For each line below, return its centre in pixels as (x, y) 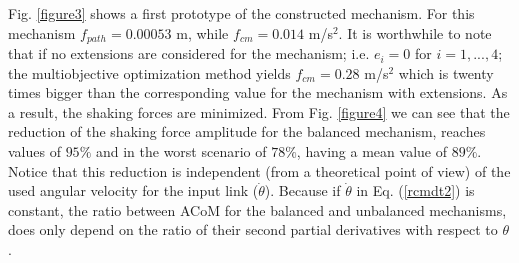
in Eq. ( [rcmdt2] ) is (415, 190)
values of (34, 151)
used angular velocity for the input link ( (133, 190)
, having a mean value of (371, 151)
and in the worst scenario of (181, 151)
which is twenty (446, 72)
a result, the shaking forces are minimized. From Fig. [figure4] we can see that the (259, 111)
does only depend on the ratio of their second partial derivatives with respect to (253, 229)
